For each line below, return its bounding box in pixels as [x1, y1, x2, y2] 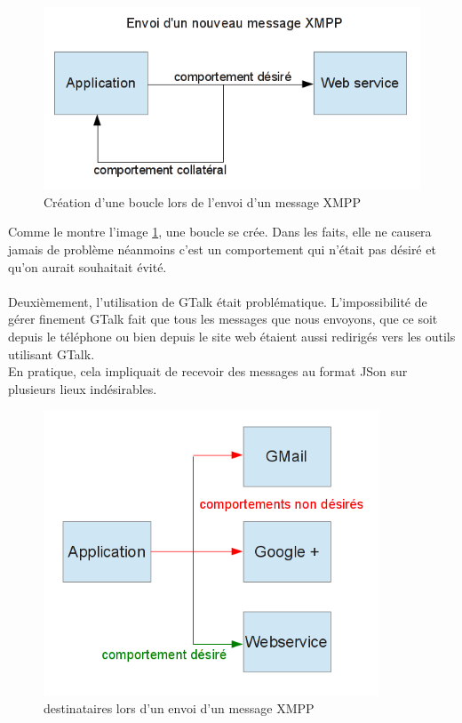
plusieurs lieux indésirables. [8, 379, 157, 398]
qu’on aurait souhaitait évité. [8, 257, 167, 276]
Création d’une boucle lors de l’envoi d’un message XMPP [44, 192, 361, 211]
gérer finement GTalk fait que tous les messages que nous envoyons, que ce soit [8, 309, 438, 328]
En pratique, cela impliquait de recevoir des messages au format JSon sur [8, 362, 408, 381]
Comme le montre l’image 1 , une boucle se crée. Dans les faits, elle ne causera [8, 222, 432, 241]
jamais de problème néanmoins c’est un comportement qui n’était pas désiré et [8, 240, 436, 259]
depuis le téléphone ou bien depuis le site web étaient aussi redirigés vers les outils [8, 327, 456, 345]
